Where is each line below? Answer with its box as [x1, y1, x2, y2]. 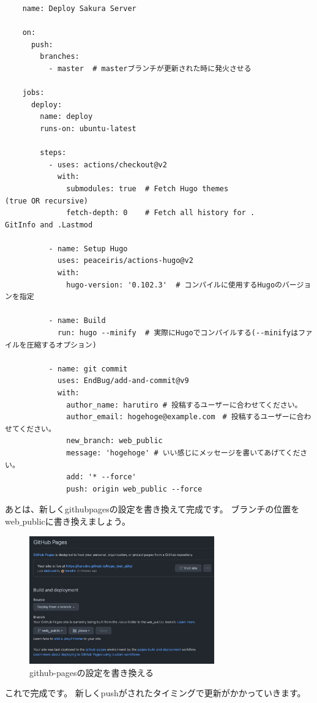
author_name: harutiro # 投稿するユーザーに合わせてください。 [66, 400, 302, 409]
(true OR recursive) [5, 196, 89, 205]
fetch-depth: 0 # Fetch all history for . [66, 208, 255, 218]
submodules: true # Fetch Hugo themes [66, 184, 229, 193]
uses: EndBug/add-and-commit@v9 [57, 376, 189, 386]
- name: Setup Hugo [48, 244, 128, 253]
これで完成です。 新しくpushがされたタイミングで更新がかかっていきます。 [5, 686, 306, 699]
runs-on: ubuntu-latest [40, 124, 136, 133]
